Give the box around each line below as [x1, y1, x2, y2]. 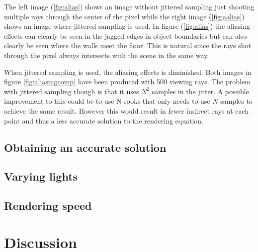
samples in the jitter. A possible [152, 86, 249, 96]
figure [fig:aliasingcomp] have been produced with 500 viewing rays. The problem [4, 76, 251, 87]
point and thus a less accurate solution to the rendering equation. [4, 115, 204, 126]
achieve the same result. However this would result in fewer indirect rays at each [4, 105, 249, 116]
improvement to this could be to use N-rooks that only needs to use [4, 96, 210, 106]
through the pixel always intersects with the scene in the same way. [4, 50, 209, 60]
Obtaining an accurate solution [4, 139, 167, 155]
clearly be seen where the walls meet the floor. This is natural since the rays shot [4, 40, 251, 51]
